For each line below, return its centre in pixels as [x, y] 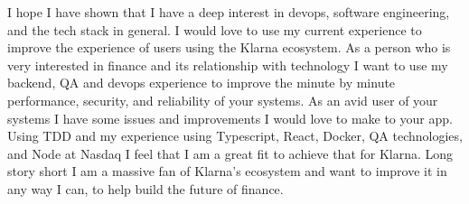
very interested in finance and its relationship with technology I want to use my [228, 65]
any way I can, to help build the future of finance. [145, 188]
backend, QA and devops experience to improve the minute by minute [202, 83]
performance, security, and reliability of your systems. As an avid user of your [223, 100]
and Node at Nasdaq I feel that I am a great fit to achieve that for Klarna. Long [230, 153]
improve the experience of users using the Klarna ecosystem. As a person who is [229, 47]
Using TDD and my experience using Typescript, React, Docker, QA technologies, [235, 136]
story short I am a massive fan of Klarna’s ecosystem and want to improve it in [227, 171]
